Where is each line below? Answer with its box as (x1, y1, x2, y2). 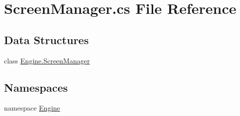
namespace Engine (4, 103, 60, 113)
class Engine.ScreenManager (4, 55, 90, 65)
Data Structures (4, 32, 89, 47)
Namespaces (4, 79, 68, 95)
